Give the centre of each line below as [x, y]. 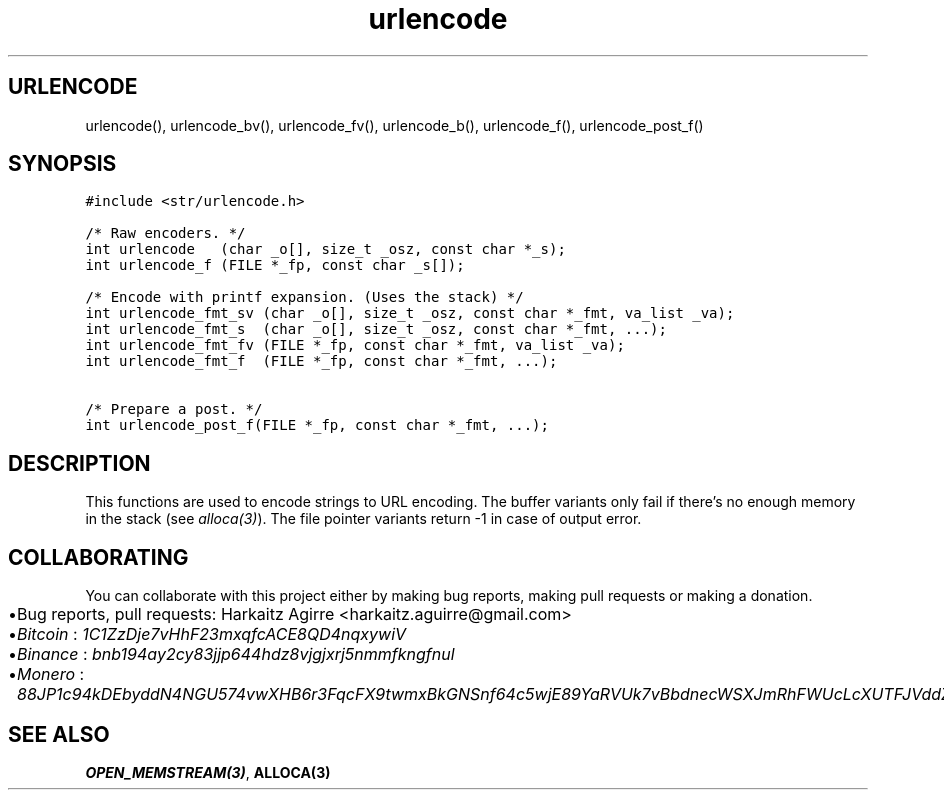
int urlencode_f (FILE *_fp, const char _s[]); [275, 265]
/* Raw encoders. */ [165, 233]
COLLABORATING [98, 557]
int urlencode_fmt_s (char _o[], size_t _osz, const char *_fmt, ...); [376, 329]
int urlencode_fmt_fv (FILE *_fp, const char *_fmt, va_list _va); [355, 345]
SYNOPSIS [62, 164]
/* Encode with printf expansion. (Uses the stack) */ [304, 297]
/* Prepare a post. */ [174, 409]
